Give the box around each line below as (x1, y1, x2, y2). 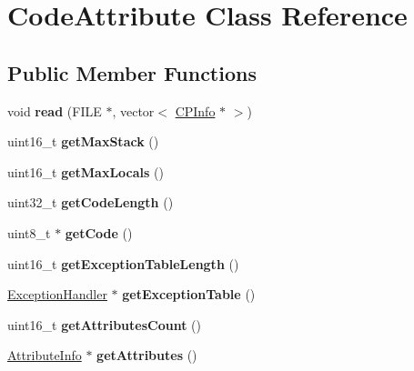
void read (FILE (7, 101, 102, 120)
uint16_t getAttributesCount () (7, 315, 201, 334)
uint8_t (7, 223, 51, 242)
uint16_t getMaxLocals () (7, 162, 164, 181)
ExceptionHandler (7, 285, 107, 304)
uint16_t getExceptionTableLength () (7, 254, 239, 273)
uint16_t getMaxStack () (7, 132, 159, 151)
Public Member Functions (7, 58, 257, 86)
